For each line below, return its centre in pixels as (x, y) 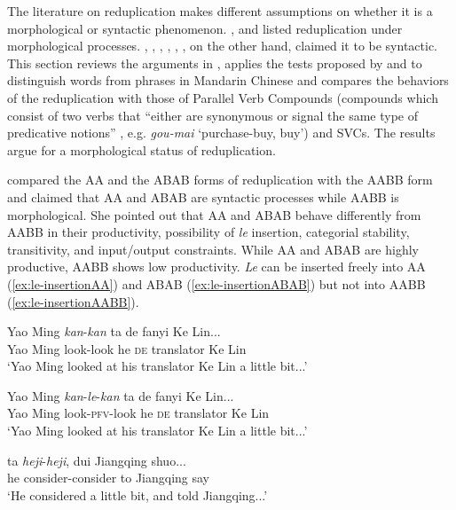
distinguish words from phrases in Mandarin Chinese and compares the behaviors (228, 80)
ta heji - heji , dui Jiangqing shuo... (97, 460)
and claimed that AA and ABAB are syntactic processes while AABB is (203, 196)
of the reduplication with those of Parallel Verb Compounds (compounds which (223, 97)
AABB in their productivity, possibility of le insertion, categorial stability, (208, 232)
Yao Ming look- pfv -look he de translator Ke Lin (138, 413)
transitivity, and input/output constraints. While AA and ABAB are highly (213, 249)
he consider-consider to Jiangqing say (109, 478)
